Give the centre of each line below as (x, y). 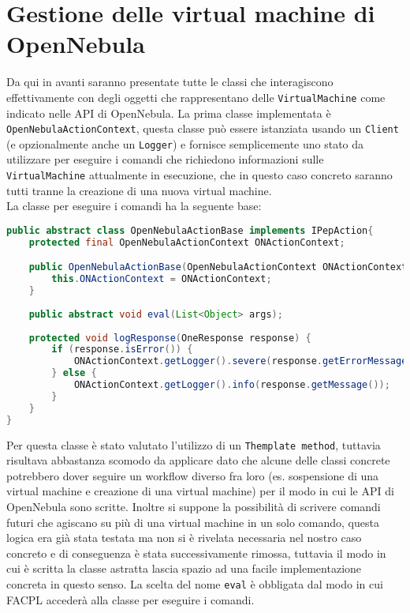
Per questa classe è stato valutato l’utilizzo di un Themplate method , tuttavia (194, 444)
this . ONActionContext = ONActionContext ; (162, 279)
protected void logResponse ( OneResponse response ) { (170, 338)
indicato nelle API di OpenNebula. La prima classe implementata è (169, 113)
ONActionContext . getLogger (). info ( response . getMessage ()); (232, 385)
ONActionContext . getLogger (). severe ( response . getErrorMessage (240, 361)
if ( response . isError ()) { (122, 350)
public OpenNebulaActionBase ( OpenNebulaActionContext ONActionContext (218, 267)
